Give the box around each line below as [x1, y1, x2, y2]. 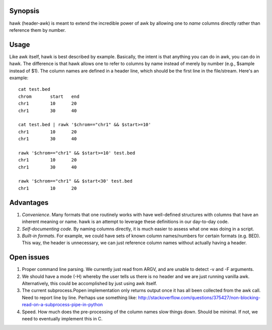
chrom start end [18, 93, 80, 99]
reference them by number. [9, 27, 66, 33]
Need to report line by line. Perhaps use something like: [22, 294, 137, 300]
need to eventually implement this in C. [22, 315, 103, 321]
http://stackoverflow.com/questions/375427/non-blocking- [138, 294, 261, 300]
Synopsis [9, 7, 40, 15]
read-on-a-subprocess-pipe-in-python [22, 302, 103, 308]
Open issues [9, 253, 50, 262]
